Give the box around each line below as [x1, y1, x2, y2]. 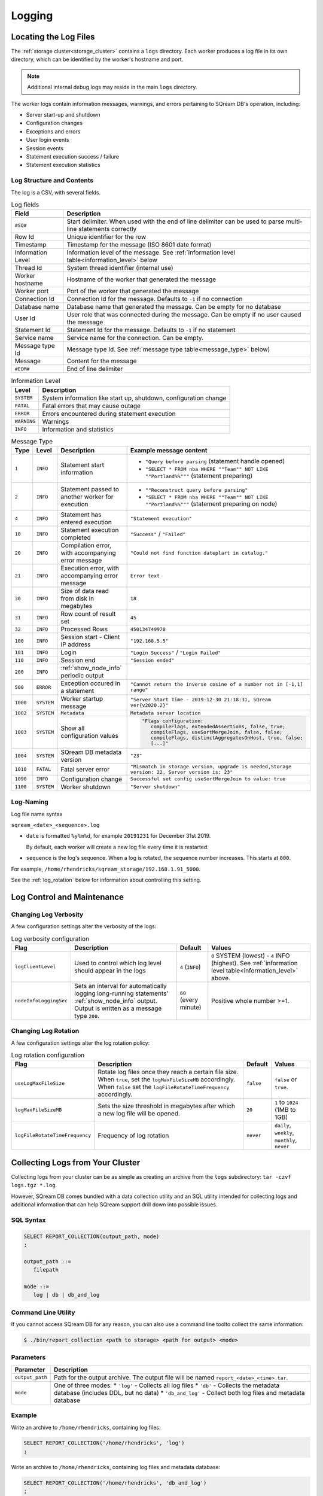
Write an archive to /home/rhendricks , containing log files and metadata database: [11, 1463, 221, 1470]
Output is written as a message [74, 1004, 162, 1012]
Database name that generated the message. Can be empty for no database [66, 303, 281, 311]
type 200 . [74, 1011, 100, 1020]
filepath [33, 1266, 59, 1273]
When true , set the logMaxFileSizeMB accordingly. [97, 1075, 236, 1084]
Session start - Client [60, 633, 120, 641]
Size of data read [60, 587, 109, 595]
